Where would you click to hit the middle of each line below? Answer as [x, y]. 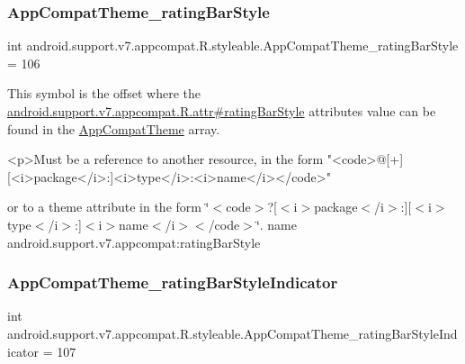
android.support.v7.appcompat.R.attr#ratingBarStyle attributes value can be [222, 111]
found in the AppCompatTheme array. [114, 128]
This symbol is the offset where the [104, 93]
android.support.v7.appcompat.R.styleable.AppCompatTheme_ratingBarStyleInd [232, 333]
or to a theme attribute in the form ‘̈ [108, 207]
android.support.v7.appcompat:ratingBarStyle [134, 242]
